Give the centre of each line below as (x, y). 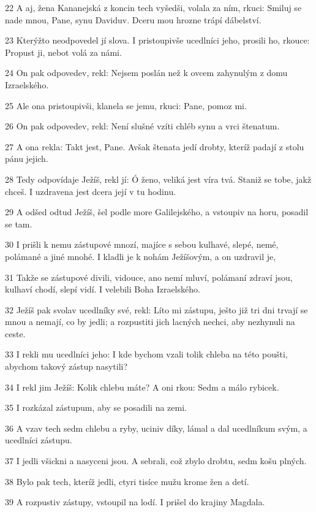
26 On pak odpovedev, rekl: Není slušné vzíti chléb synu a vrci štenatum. (142, 126)
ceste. (15, 333)
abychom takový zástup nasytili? (66, 366)
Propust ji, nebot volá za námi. (63, 52)
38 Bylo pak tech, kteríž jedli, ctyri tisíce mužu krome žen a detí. (127, 481)
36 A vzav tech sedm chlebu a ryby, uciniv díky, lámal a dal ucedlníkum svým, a (156, 428)
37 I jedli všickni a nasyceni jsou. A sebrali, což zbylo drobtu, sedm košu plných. (156, 461)
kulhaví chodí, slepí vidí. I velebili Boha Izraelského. (103, 289)
